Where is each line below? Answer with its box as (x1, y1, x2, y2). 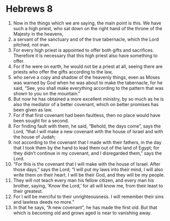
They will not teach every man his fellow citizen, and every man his (13, 177, 155, 183)
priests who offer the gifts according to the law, (13, 68, 113, 75)
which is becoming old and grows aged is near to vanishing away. (13, 210, 152, 216)
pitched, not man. (13, 41, 51, 47)
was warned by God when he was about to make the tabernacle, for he (13, 80, 163, 86)
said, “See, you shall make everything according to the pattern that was (13, 85, 164, 91)
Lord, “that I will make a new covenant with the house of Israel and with (13, 128, 163, 134)
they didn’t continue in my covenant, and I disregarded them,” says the (13, 150, 162, 156)
